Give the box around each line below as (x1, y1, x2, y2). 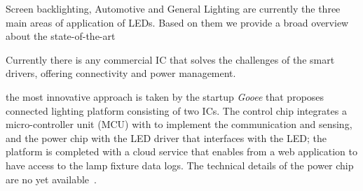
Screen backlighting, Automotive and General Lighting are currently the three (6, 1, 341, 15)
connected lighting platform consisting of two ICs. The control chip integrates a (6, 103, 347, 118)
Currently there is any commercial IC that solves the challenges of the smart (6, 52, 335, 66)
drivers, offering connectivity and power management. (6, 66, 236, 80)
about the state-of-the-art (6, 29, 116, 43)
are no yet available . (6, 171, 97, 186)
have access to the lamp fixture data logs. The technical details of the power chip (6, 157, 354, 172)
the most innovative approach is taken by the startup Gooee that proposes (6, 89, 324, 104)
